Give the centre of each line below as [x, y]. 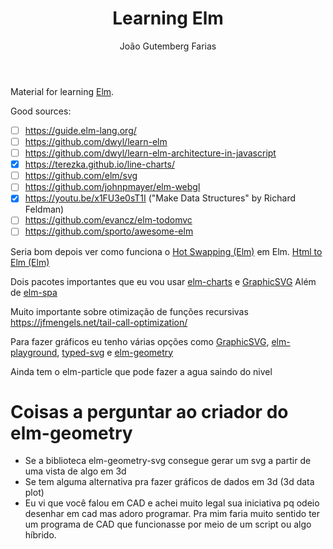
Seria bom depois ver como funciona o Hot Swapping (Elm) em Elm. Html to [166, 251]
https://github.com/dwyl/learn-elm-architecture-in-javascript [150, 153]
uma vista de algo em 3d [75, 471]
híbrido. [40, 535]
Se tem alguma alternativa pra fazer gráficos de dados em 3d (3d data [169, 482]
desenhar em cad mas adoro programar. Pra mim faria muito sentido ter [172, 514]
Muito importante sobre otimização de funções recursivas [129, 311]
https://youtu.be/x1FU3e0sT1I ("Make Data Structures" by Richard [160, 198]
